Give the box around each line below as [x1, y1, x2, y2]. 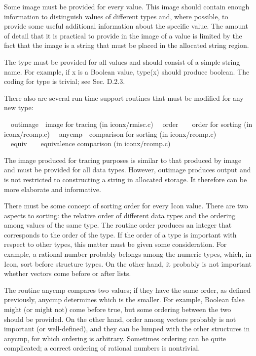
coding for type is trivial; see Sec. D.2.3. [4, 76, 125, 86]
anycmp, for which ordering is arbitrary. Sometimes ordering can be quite [4, 333, 226, 343]
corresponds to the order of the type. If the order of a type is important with [4, 229, 237, 239]
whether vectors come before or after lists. [4, 268, 131, 278]
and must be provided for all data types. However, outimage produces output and [4, 164, 251, 175]
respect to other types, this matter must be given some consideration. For [4, 239, 227, 249]
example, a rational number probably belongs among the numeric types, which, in [4, 249, 252, 259]
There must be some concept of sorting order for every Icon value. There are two [4, 200, 248, 211]
